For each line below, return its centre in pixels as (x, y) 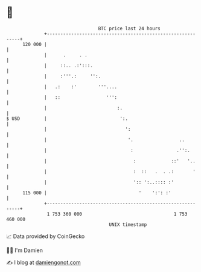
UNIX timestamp (128, 224)
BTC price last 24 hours (129, 28)
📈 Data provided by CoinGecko (46, 236)
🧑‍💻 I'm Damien (25, 250)
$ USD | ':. (67, 118)
